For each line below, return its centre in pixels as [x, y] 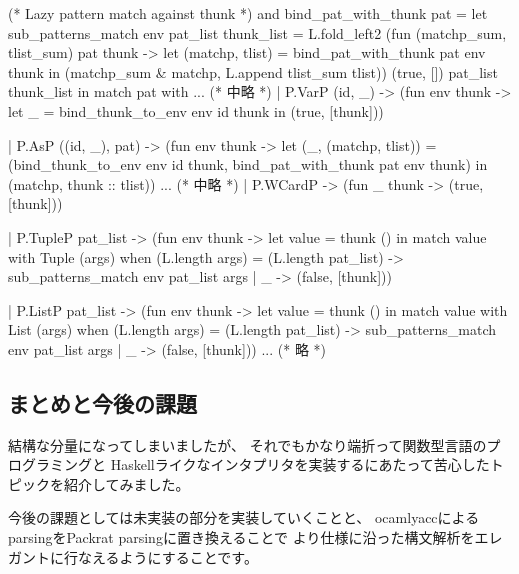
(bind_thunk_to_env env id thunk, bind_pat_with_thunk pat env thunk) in [248, 164]
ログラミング [50, 464]
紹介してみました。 [126, 483]
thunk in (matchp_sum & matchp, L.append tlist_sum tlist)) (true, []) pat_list [253, 71]
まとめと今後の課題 [102, 402]
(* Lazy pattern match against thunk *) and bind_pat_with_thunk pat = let [248, 13]
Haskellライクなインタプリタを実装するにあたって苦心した [300, 464]
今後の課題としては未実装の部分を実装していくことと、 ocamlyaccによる [244, 517]
